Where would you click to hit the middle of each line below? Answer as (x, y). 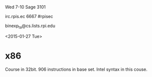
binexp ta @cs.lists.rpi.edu (30, 26)
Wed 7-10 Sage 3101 (25, 7)
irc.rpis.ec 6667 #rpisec (29, 16)
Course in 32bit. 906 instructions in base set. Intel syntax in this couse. (76, 69)
